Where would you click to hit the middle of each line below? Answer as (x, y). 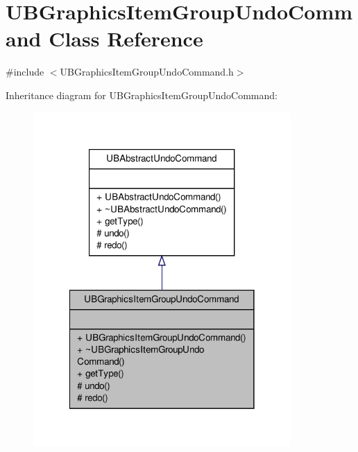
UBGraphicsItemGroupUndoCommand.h (147, 72)
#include (25, 72)
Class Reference (126, 38)
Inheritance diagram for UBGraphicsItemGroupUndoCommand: (142, 95)
